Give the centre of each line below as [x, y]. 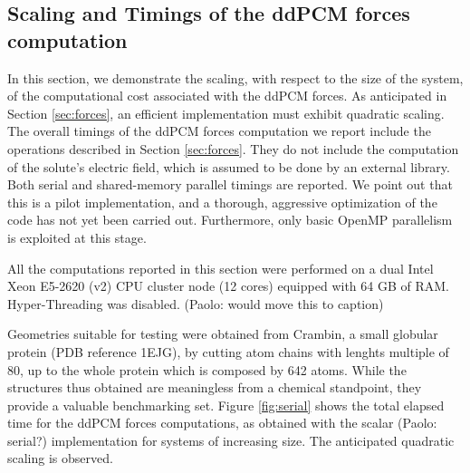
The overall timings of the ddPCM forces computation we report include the [219, 131]
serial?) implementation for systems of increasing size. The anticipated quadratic [231, 440]
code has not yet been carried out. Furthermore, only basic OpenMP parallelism [230, 220]
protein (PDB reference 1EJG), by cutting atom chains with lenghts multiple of [228, 351]
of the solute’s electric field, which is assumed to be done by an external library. [229, 166]
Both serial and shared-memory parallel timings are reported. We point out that [230, 184]
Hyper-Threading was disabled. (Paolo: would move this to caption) [196, 303]
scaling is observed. [60, 458]
